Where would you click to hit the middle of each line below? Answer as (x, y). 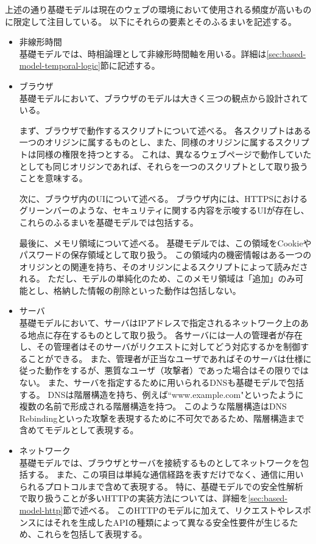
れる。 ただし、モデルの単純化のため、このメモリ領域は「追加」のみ (157, 278)
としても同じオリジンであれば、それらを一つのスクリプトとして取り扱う (164, 166)
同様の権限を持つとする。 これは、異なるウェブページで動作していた (174, 154)
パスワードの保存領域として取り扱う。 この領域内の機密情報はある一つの (165, 255)
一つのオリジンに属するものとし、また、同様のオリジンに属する (147, 142)
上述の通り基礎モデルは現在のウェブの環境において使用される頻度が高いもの (158, 9)
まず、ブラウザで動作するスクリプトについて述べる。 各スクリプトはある (165, 130)
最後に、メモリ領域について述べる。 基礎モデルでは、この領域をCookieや (165, 242)
